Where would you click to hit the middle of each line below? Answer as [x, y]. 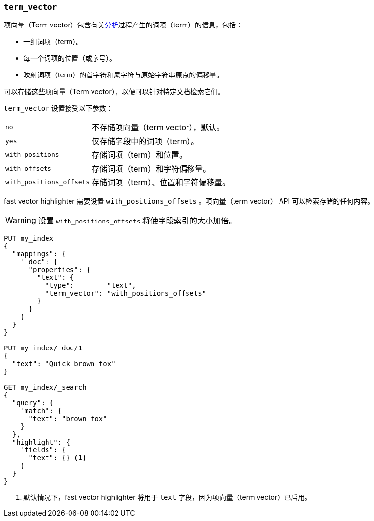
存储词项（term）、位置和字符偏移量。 [161, 183]
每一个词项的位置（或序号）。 [70, 58]
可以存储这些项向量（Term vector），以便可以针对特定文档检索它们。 [114, 92]
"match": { [41, 411]
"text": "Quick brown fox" [64, 364]
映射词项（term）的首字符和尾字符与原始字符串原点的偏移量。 [124, 75]
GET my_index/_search [45, 387]
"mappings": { [39, 254]
